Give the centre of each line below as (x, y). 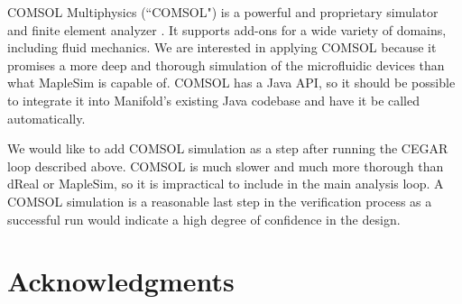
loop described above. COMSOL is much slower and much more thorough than (226, 166)
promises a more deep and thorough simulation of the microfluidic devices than (226, 64)
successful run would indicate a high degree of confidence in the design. (204, 219)
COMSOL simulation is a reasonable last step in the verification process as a (220, 201)
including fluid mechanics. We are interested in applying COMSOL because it (222, 47)
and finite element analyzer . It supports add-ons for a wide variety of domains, (227, 29)
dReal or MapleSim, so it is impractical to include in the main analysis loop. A (226, 184)
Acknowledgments (121, 281)
